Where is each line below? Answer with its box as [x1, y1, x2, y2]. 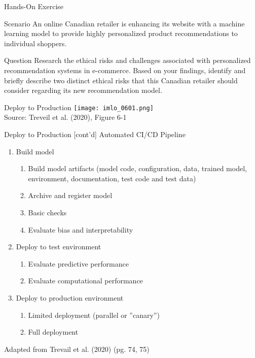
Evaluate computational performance [28, 275, 143, 286]
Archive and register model [28, 190, 113, 201]
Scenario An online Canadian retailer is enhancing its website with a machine [4, 18, 245, 28]
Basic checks [28, 207, 67, 217]
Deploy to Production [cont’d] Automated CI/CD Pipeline [4, 129, 186, 139]
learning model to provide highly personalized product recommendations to [4, 28, 238, 39]
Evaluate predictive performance [28, 258, 129, 269]
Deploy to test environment [16, 241, 101, 252]
